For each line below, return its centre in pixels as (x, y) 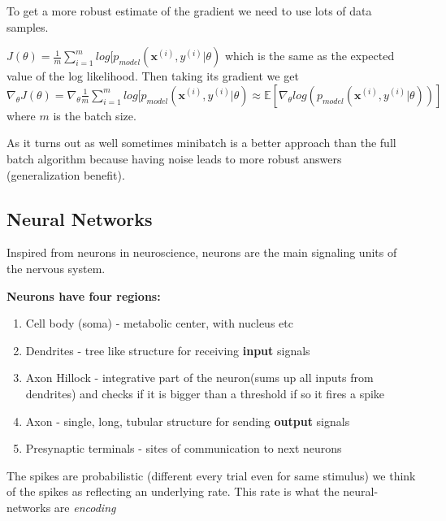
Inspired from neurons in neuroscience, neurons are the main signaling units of (202, 252)
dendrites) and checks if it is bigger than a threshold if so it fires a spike (205, 393)
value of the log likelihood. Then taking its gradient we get (153, 76)
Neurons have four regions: (84, 295)
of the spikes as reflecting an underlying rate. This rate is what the (173, 491)
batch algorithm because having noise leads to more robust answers (174, 158)
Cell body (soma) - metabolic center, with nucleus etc (159, 323)
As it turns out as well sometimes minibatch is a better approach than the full (201, 143)
